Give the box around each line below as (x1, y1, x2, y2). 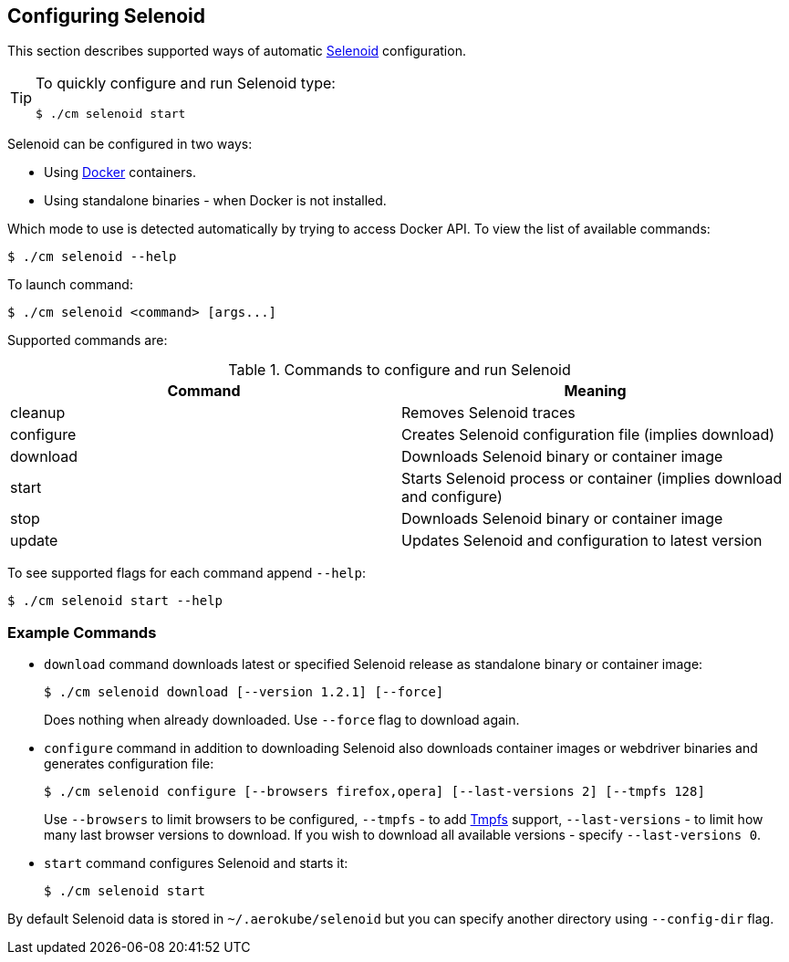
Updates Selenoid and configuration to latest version (401, 531, 763, 550)
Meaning (564, 382, 627, 401)
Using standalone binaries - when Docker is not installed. (44, 193, 387, 209)
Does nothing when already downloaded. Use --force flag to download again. (44, 712, 520, 728)
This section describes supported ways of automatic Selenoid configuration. (7, 43, 466, 59)
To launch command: (7, 277, 133, 293)
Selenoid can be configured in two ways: (7, 136, 253, 152)
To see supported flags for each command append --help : (7, 565, 366, 581)
